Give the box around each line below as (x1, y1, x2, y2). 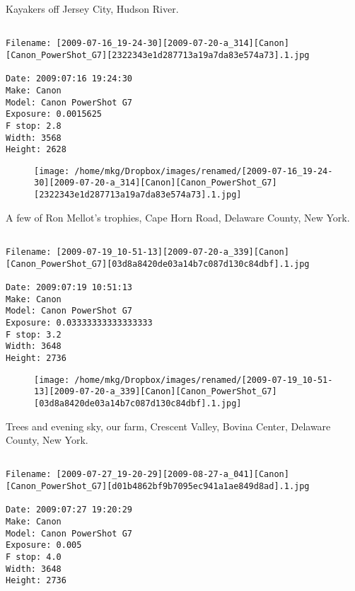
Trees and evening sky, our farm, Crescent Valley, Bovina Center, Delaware (6, 418, 331, 433)
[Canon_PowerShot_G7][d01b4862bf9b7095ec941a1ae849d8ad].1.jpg (6, 481, 310, 492)
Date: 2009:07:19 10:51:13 (6, 282, 132, 292)
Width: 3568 (6, 132, 62, 143)
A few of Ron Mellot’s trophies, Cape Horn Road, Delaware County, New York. (6, 210, 350, 224)
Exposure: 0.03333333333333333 (6, 317, 153, 328)
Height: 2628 (6, 144, 66, 155)
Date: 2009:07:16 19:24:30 (6, 74, 132, 84)
